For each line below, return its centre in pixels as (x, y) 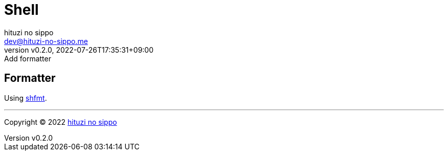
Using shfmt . (26, 98)
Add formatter (28, 58)
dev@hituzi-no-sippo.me (46, 41)
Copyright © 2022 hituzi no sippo (61, 122)
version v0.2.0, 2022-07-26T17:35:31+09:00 (79, 50)
